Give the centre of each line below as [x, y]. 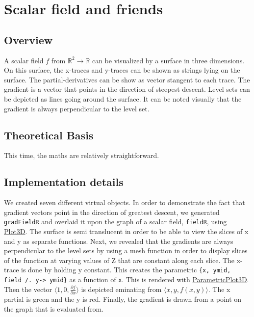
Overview [28, 40]
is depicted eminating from [121, 289]
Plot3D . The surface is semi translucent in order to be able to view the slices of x [126, 231]
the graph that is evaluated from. [54, 308]
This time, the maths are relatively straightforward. [82, 155]
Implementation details [64, 182]
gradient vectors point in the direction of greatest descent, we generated [112, 212]
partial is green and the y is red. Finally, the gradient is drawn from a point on [123, 299]
